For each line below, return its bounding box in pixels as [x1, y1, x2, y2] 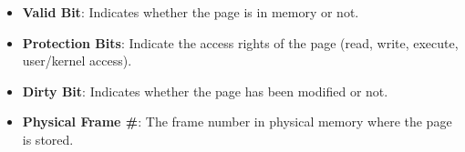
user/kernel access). [22, 51, 132, 70]
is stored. [22, 129, 74, 148]
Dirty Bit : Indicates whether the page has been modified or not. [22, 81, 388, 100]
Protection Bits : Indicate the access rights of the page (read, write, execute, [22, 33, 459, 52]
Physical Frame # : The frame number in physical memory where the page [22, 112, 452, 131]
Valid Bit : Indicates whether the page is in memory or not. [22, 3, 359, 21]
